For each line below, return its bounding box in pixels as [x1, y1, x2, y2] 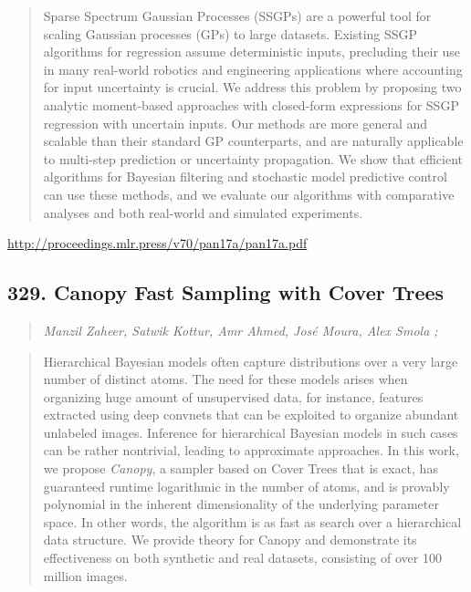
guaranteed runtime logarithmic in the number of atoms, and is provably [43, 476, 450, 495]
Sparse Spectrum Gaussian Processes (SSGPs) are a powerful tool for [43, 6, 432, 25]
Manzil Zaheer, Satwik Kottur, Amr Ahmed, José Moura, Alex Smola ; [43, 320, 438, 339]
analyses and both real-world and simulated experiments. [43, 203, 363, 222]
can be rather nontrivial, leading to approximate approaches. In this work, [43, 441, 459, 460]
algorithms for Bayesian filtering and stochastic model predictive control [43, 167, 447, 186]
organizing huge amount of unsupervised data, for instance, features [43, 387, 424, 406]
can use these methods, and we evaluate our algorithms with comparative [43, 184, 455, 203]
